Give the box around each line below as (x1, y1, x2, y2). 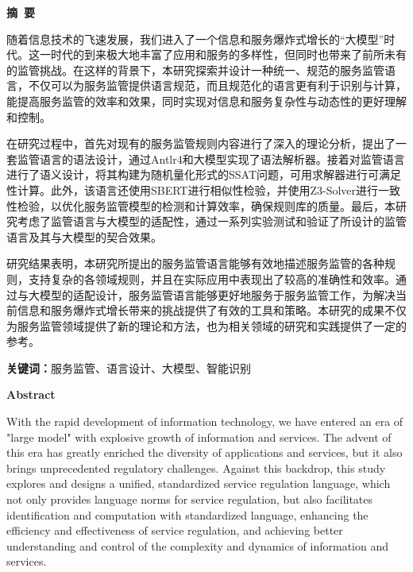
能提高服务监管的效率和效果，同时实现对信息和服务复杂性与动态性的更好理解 (6, 92, 407, 109)
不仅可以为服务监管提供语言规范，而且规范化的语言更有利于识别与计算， (28, 77, 407, 94)
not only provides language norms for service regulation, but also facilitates (6, 491, 373, 508)
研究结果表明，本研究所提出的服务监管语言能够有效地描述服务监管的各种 (6, 255, 384, 272)
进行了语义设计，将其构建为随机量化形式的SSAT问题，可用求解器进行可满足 (6, 166, 402, 183)
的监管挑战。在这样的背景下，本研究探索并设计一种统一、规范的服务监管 (6, 61, 384, 78)
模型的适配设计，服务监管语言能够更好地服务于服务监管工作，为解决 (39, 286, 396, 303)
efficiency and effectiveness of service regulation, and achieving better (6, 522, 343, 539)
